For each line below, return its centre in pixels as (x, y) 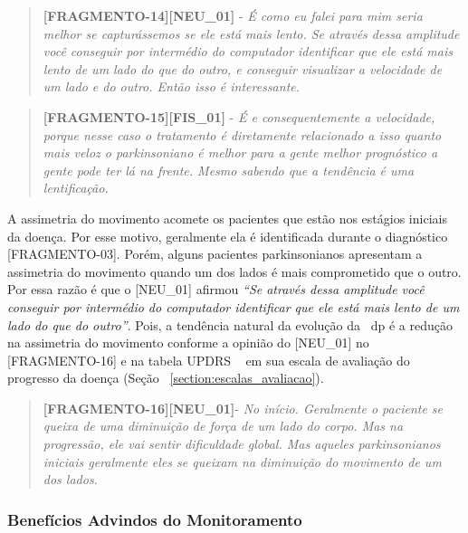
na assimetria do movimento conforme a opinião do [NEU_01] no (188, 343)
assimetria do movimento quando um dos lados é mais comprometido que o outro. (234, 271)
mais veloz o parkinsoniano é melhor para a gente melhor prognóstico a (240, 152)
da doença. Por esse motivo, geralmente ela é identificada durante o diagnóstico (228, 236)
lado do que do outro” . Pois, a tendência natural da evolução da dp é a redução (230, 324)
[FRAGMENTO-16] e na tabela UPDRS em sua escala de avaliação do (209, 360)
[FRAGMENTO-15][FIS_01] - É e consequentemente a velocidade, (239, 116)
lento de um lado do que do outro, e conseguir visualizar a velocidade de (243, 68)
